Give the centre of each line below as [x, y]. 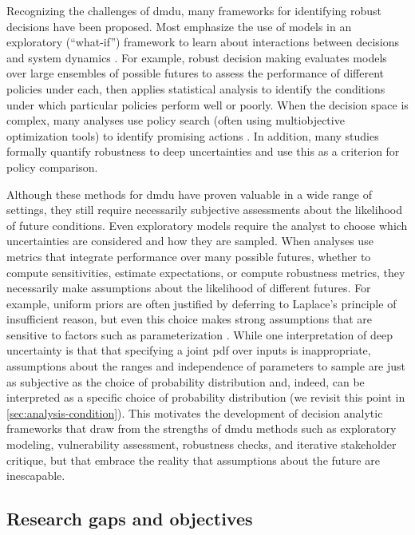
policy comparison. [52, 166]
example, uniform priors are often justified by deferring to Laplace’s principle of [202, 303]
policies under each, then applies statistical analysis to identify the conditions [196, 88]
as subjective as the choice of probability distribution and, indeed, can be [186, 381]
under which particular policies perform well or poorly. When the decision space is [207, 104]
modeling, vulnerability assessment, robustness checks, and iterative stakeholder [202, 444]
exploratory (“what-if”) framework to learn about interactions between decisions [203, 42]
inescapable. [36, 476]
